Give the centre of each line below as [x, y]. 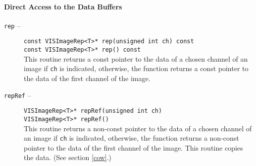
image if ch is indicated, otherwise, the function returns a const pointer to [136, 68]
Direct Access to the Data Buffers [63, 6]
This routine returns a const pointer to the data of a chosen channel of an [136, 58]
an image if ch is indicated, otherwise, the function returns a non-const [131, 138]
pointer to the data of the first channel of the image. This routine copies [133, 147]
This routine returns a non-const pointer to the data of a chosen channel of [138, 128]
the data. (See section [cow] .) [68, 157]
